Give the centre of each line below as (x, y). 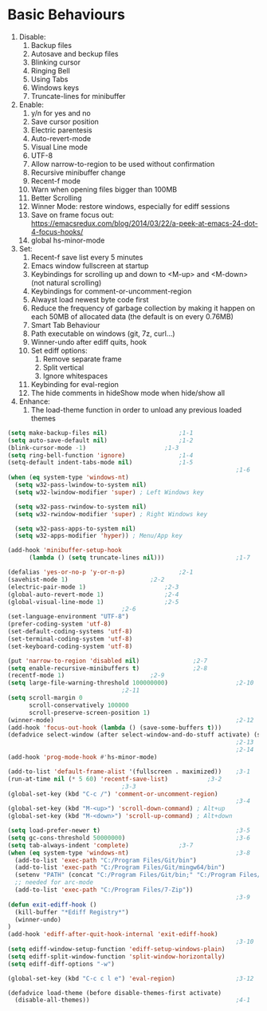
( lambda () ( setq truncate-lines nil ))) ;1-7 (139, 558)
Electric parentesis (61, 130)
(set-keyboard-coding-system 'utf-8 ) (70, 646)
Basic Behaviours (66, 15)
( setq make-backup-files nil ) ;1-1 (100, 432)
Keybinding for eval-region (75, 384)
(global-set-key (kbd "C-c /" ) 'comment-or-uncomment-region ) (113, 794)
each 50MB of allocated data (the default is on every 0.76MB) (132, 316)
